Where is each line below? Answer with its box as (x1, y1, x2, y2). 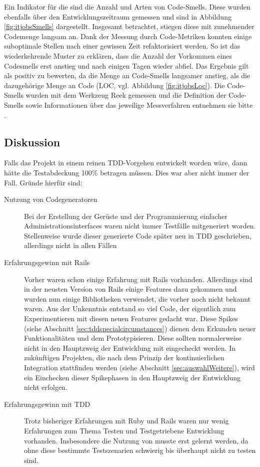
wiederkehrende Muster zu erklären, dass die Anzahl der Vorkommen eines (4, 50, 232, 61)
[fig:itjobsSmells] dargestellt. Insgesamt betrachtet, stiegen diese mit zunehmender (4, 21, 254, 32)
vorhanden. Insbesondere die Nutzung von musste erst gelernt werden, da (24, 435, 248, 445)
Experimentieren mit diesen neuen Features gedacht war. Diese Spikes (24, 313, 238, 324)
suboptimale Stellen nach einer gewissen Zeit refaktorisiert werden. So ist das (4, 41, 240, 51)
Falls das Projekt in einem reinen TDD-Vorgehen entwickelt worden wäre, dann (4, 157, 247, 168)
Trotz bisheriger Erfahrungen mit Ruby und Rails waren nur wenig (24, 415, 229, 426)
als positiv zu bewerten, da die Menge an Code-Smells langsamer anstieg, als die (4, 70, 250, 81)
